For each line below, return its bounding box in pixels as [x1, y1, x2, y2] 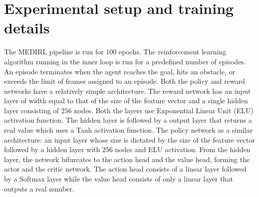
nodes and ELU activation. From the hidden [115, 144, 251, 155]
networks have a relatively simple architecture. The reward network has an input [4, 85, 251, 96]
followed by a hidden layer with [4, 144, 100, 155]
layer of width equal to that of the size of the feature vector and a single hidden [4, 95, 248, 106]
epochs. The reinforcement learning [119, 46, 227, 57]
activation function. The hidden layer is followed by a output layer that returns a [4, 115, 252, 125]
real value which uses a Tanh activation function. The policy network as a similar [4, 125, 253, 135]
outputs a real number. [4, 183, 74, 194]
